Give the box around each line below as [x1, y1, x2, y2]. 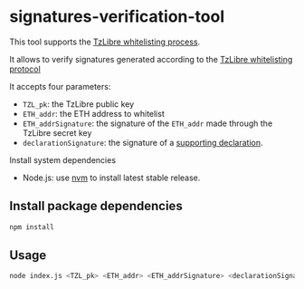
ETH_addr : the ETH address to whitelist [22, 108, 165, 119]
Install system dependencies [9, 154, 116, 165]
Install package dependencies [9, 198, 183, 214]
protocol [9, 63, 41, 74]
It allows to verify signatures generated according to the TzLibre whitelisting [9, 53, 293, 64]
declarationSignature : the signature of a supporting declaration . [22, 137, 263, 148]
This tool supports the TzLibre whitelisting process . [9, 36, 201, 47]
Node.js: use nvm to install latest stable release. [22, 172, 201, 183]
